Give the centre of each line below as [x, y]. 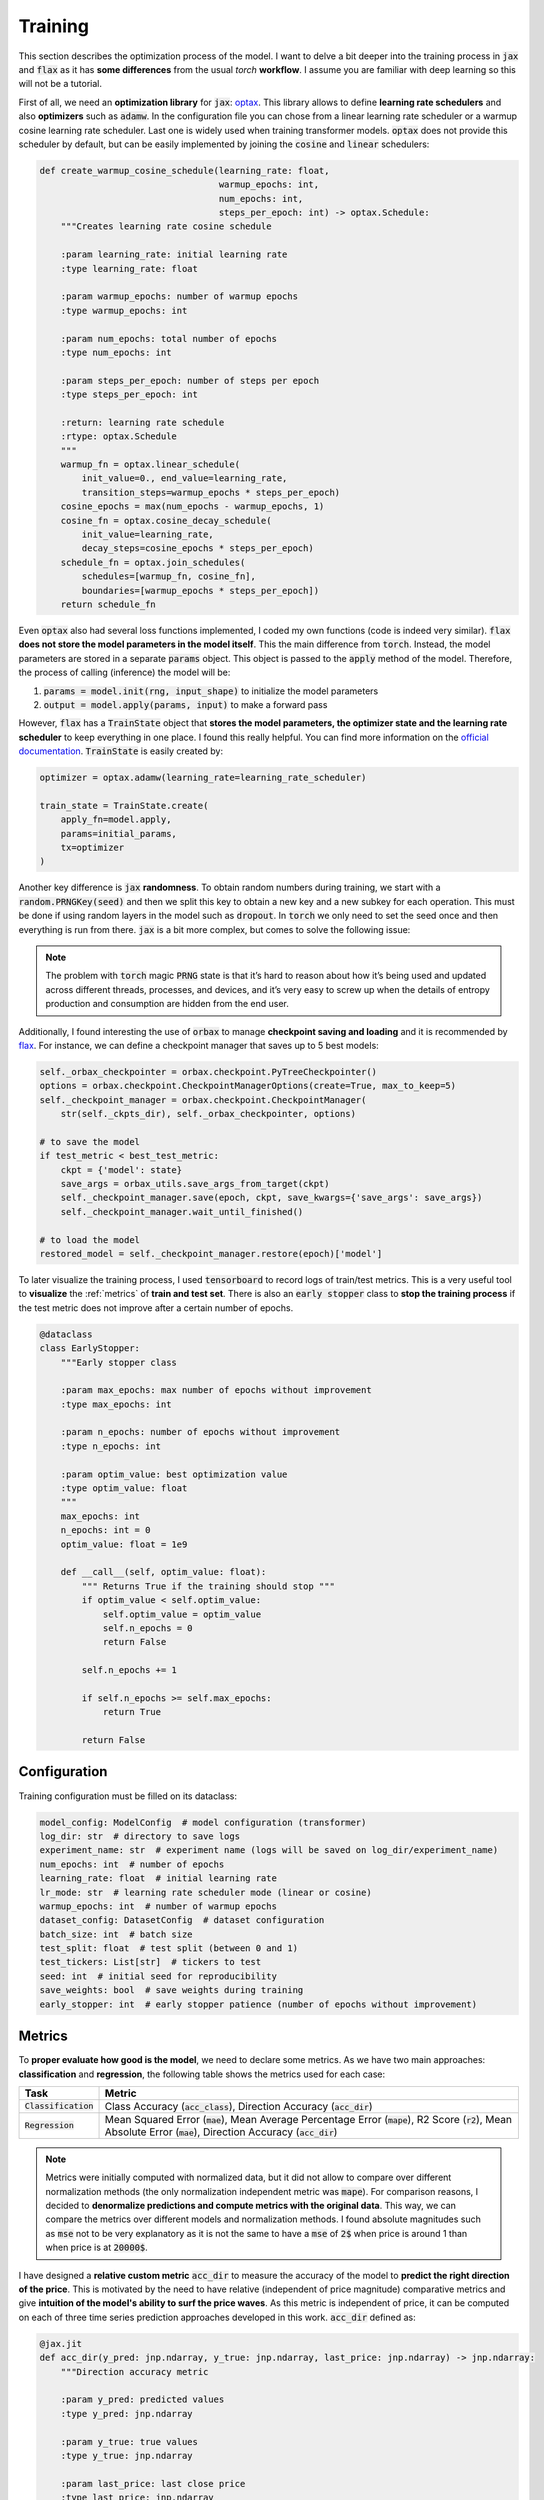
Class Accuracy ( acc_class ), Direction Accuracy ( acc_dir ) [238, 2106]
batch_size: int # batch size [116, 1934]
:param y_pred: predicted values [142, 2399]
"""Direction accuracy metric [134, 2371]
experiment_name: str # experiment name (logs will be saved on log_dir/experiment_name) [269, 1850]
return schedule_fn [108, 604]
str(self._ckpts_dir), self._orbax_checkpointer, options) [208, 1114]
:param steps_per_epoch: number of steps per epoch [190, 380]
